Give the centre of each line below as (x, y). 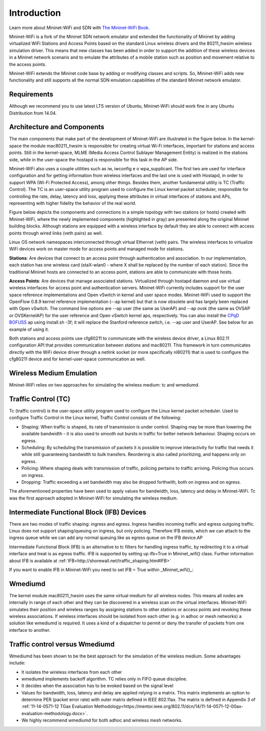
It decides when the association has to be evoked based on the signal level (97, 686)
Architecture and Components (57, 127)
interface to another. (30, 630)
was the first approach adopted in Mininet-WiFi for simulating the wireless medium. (94, 498)
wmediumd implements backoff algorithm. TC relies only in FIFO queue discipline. (104, 679)
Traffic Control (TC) (40, 399)
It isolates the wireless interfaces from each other (72, 672)
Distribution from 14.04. (33, 113)
